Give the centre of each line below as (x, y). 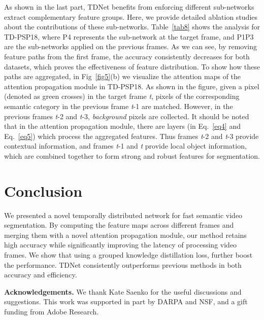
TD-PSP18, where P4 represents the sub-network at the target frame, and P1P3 (129, 36)
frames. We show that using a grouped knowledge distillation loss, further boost (128, 255)
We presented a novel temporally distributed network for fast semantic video (123, 215)
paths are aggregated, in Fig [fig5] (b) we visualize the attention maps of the (123, 76)
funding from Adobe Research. (52, 311)
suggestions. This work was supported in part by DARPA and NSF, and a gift (126, 301)
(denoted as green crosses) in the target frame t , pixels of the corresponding (122, 96)
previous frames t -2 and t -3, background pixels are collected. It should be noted (127, 116)
